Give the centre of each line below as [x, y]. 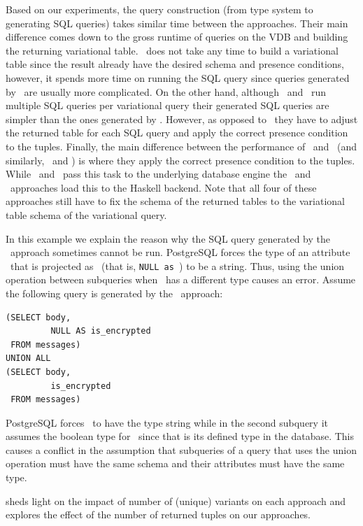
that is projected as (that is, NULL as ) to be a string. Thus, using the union [177, 265]
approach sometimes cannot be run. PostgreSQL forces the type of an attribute [180, 252]
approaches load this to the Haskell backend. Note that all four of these [163, 187]
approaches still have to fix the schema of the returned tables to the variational [176, 201]
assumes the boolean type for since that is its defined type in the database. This [180, 436]
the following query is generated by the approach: [114, 293]
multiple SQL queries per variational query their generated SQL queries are [168, 105]
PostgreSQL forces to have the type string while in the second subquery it [167, 422]
